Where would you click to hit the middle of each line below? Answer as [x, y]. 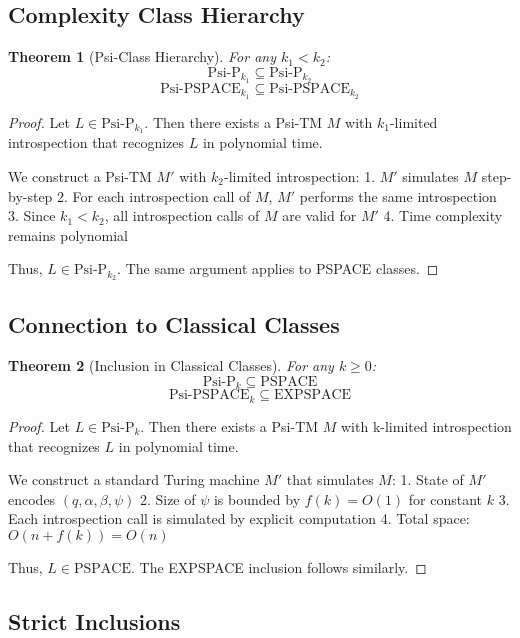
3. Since [32, 215]
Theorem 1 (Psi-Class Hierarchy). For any [142, 56]
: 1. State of [427, 479]
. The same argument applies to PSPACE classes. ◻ [278, 268]
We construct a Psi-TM [80, 175]
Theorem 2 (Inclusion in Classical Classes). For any [171, 365]
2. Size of [167, 498]
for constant [445, 498]
